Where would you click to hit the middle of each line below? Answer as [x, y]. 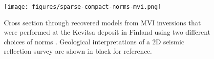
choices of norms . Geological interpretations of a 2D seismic [94, 41]
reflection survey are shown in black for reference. [78, 51]
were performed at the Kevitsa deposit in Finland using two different [107, 32]
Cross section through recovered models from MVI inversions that [103, 22]
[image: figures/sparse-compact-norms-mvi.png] [83, 7]
